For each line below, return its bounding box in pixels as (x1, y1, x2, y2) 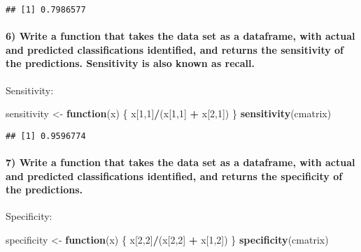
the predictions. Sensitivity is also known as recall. (6, 56, 255, 71)
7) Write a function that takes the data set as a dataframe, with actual (6, 155, 355, 170)
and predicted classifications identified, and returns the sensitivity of (6, 42, 344, 57)
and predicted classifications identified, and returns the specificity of (6, 168, 343, 183)
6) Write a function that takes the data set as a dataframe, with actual (6, 29, 355, 43)
